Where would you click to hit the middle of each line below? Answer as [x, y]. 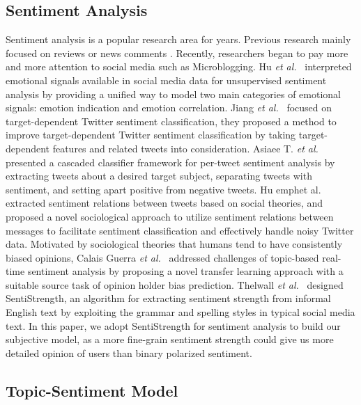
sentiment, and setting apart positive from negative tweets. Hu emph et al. [163, 189]
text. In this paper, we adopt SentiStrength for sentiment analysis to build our [173, 325]
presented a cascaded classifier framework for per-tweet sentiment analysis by [170, 162]
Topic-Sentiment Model [92, 390]
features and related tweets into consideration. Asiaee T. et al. [185, 148]
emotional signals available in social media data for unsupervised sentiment [166, 80]
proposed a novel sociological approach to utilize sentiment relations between [170, 216]
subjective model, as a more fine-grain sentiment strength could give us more [170, 339]
